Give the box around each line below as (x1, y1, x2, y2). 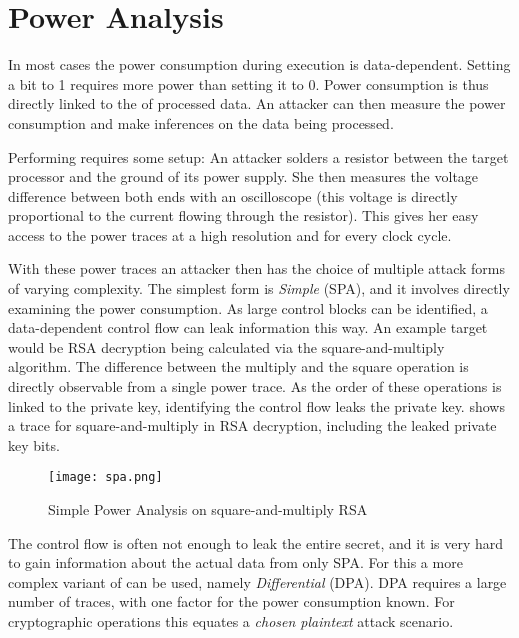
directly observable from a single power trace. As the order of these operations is (8, 376, 502, 397)
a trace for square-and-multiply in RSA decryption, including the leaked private (8, 415, 497, 436)
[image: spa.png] (48, 470, 163, 485)
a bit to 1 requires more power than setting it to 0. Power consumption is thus (8, 73, 489, 94)
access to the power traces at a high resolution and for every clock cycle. (8, 224, 452, 245)
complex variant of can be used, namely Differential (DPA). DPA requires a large (8, 571, 507, 592)
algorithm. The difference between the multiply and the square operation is (8, 356, 469, 377)
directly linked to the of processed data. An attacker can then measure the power (8, 93, 506, 114)
